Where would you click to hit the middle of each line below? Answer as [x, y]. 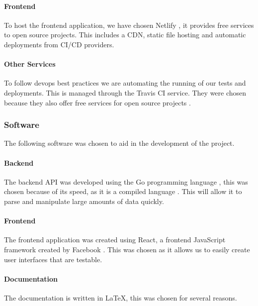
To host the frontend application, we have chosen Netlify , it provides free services [129, 25]
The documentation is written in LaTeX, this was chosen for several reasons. [121, 297]
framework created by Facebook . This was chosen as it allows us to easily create [127, 249]
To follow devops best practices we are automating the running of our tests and [125, 83]
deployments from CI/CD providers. [59, 44]
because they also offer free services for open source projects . [97, 102]
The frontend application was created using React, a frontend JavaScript [115, 240]
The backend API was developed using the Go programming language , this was [126, 181]
